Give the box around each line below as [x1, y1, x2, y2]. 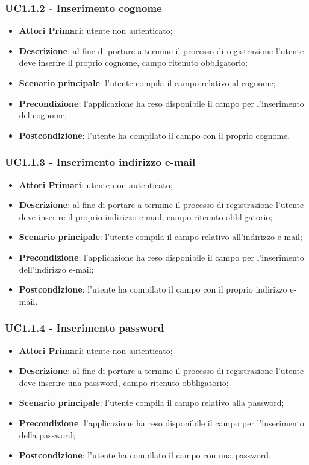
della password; [19, 428, 75, 441]
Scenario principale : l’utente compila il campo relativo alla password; [19, 396, 284, 409]
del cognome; [19, 109, 67, 121]
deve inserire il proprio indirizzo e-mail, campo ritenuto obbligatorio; [19, 210, 273, 223]
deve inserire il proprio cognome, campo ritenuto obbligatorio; [19, 56, 248, 69]
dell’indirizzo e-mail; [19, 262, 94, 275]
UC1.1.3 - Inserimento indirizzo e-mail [5, 154, 196, 169]
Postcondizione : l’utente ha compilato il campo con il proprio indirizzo [19, 283, 287, 296]
